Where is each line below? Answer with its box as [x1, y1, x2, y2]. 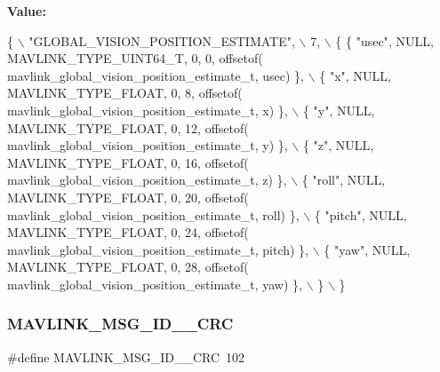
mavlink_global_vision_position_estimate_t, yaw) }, [7, 274, 302, 293]
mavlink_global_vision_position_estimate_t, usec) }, [7, 66, 304, 84]
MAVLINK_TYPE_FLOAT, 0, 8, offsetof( [7, 83, 243, 102]
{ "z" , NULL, [302, 136, 374, 154]
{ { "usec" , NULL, [335, 31, 434, 50]
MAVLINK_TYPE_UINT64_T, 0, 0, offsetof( [7, 49, 263, 67]
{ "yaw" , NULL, [324, 240, 411, 258]
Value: [7, 2, 46, 20]
